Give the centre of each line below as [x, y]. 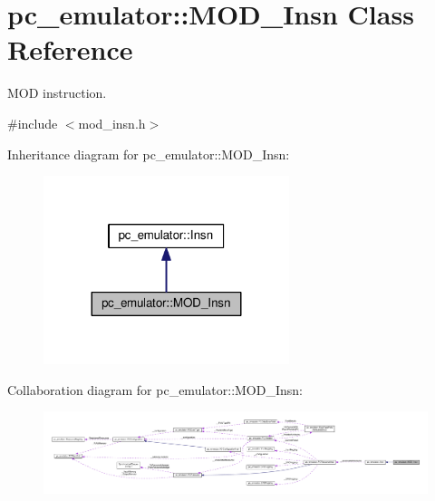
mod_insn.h [112, 123]
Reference [70, 49]
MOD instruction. [57, 93]
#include [33, 123]
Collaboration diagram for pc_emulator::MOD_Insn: [155, 389]
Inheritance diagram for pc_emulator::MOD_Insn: [149, 154]
